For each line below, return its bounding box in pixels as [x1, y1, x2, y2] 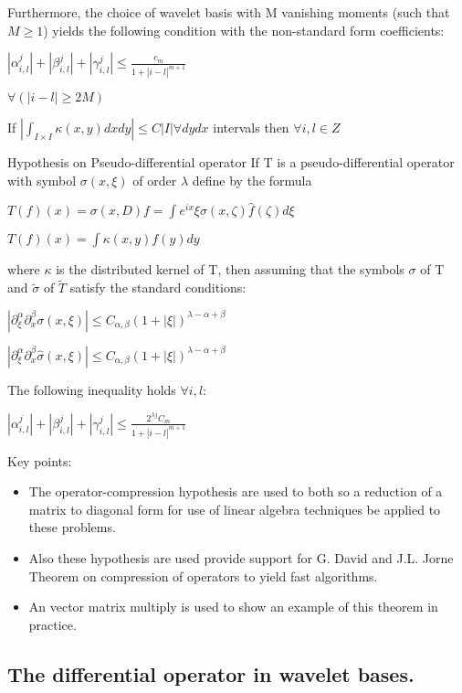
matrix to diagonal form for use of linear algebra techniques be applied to [28, 499, 441, 518]
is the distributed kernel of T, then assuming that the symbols [56, 260, 404, 279]
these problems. [28, 517, 116, 537]
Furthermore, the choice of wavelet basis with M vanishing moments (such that [7, 3, 450, 21]
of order [132, 170, 177, 189]
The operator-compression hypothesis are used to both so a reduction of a [28, 482, 443, 501]
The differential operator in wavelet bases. [7, 659, 415, 688]
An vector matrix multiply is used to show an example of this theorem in [28, 597, 438, 616]
